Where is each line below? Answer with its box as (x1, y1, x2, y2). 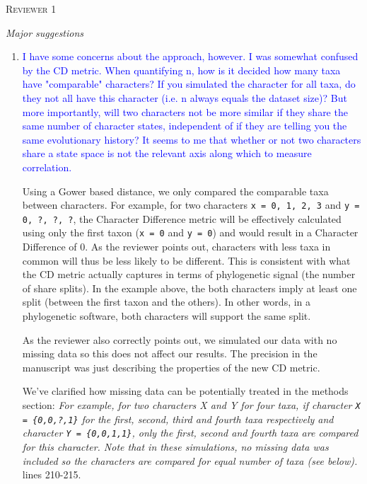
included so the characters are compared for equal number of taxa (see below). (22, 453, 358, 468)
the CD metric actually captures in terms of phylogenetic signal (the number (22, 267, 356, 282)
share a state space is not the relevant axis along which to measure (22, 146, 312, 161)
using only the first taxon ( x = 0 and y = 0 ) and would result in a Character (22, 225, 359, 240)
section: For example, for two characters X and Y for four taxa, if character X (22, 398, 361, 413)
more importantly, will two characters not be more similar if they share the (22, 104, 348, 119)
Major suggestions (6, 25, 84, 40)
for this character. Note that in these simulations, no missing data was (22, 439, 329, 454)
